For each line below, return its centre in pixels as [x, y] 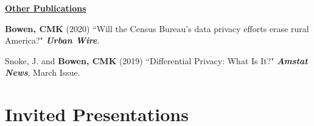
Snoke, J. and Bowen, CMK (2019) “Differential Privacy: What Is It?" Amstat [156, 60]
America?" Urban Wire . [52, 40]
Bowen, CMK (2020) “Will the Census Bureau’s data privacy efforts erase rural [157, 28]
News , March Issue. [43, 72]
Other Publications [46, 8]
